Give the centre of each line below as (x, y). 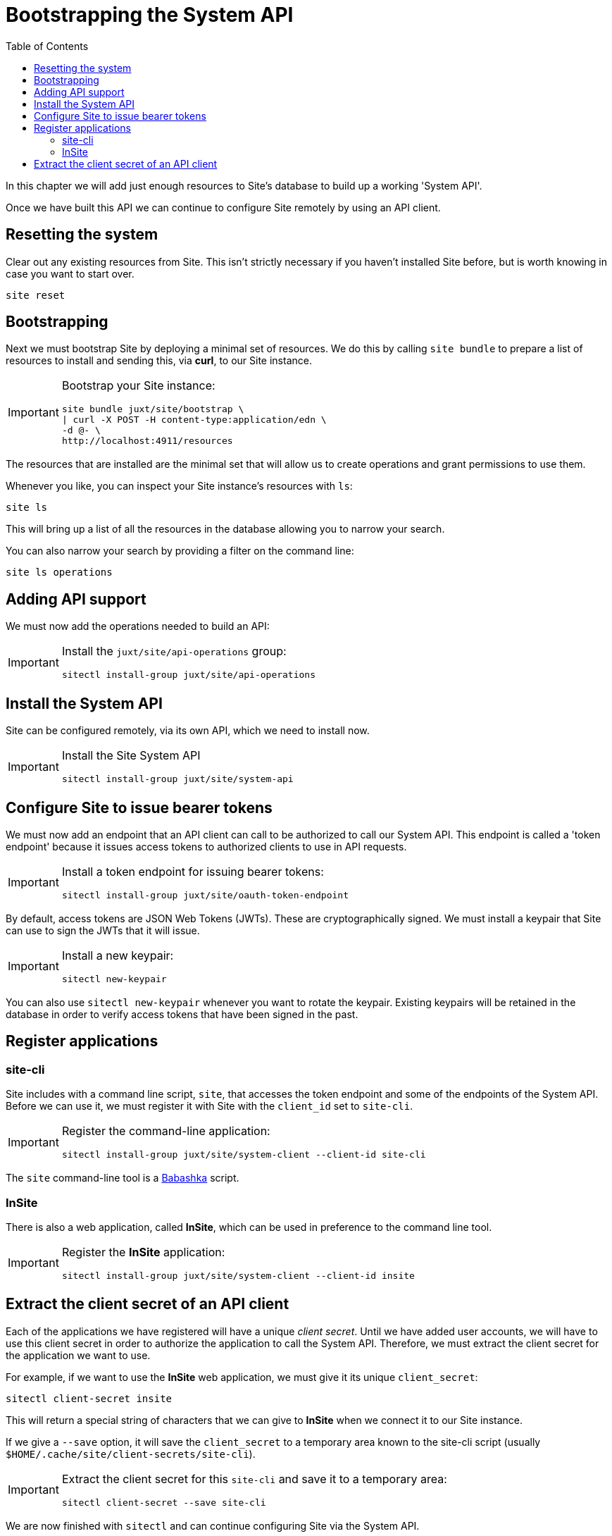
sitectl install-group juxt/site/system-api (177, 779)
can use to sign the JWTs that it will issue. (103, 930)
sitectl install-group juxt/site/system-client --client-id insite (238, 1275)
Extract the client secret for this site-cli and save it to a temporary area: (254, 1479)
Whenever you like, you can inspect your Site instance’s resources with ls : (179, 486)
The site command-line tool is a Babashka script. (123, 1178)
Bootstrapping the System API (150, 15)
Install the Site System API (131, 756)
